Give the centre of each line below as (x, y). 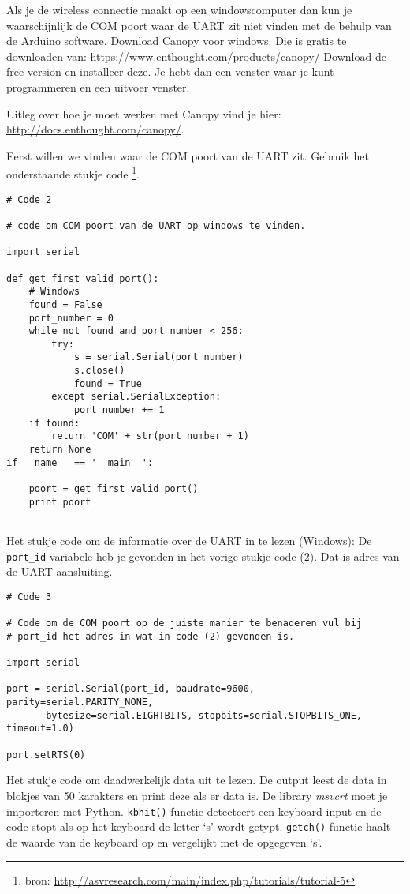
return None (60, 450)
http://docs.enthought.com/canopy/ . (95, 129)
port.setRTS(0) (46, 755)
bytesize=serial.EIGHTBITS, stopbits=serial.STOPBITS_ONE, (204, 715)
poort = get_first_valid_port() (114, 489)
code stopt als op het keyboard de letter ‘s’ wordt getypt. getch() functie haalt (199, 826)
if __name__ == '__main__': (80, 462)
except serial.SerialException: (136, 397)
